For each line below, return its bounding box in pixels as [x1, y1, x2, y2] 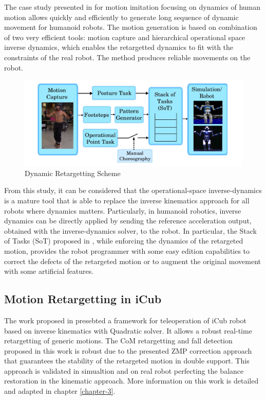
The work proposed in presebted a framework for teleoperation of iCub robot [4, 315, 246, 325]
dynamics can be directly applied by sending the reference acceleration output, [4, 215, 252, 226]
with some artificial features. [4, 266, 94, 276]
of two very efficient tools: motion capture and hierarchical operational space [4, 31, 245, 42]
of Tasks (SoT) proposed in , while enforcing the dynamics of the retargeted [4, 235, 243, 246]
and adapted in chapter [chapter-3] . [4, 386, 116, 396]
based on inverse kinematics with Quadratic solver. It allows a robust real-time [4, 325, 252, 336]
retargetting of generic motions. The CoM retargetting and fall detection [4, 335, 233, 346]
